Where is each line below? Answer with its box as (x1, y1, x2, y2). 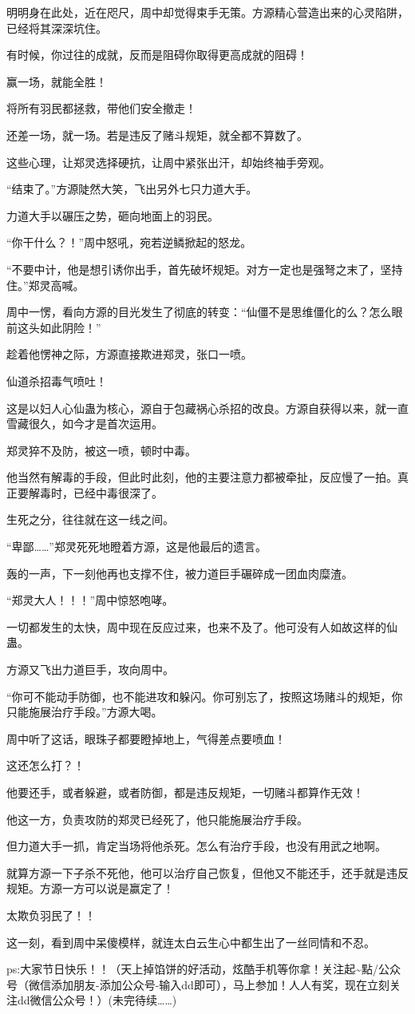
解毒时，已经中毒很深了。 (28, 484, 163, 501)
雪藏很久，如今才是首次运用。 (6, 415, 163, 432)
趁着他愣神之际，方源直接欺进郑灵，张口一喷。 (6, 346, 252, 362)
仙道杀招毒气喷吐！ (6, 372, 107, 389)
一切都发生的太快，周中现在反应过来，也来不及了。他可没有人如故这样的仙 (6, 618, 397, 635)
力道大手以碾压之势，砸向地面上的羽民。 (6, 207, 219, 224)
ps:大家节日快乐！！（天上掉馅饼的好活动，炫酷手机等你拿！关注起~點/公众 (6, 961, 401, 977)
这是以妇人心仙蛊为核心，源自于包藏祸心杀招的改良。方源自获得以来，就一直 (6, 399, 409, 416)
